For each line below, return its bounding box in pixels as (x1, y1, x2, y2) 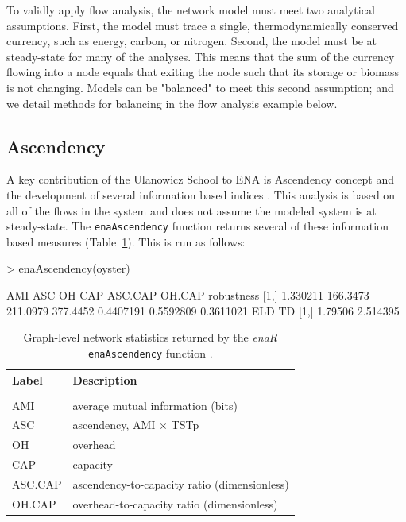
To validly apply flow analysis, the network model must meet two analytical (6, 2, 375, 17)
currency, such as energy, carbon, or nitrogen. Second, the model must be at (6, 33, 377, 49)
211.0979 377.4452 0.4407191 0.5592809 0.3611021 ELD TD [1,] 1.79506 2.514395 (6, 302, 400, 319)
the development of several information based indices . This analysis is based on (6, 186, 396, 203)
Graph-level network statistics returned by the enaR (23, 329, 278, 346)
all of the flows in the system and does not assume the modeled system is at (6, 202, 377, 218)
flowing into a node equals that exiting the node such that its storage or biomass (6, 64, 400, 80)
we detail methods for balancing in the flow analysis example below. (6, 95, 338, 111)
